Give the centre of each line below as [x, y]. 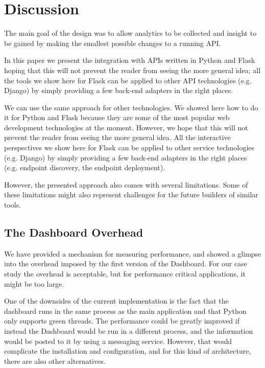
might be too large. [34, 283]
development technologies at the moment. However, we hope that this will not [126, 127]
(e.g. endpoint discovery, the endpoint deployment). [85, 167]
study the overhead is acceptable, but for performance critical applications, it [125, 274]
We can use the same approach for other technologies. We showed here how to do [131, 107]
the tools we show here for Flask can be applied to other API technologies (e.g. [128, 80]
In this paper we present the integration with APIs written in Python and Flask [130, 60]
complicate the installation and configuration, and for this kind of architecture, [128, 351]
